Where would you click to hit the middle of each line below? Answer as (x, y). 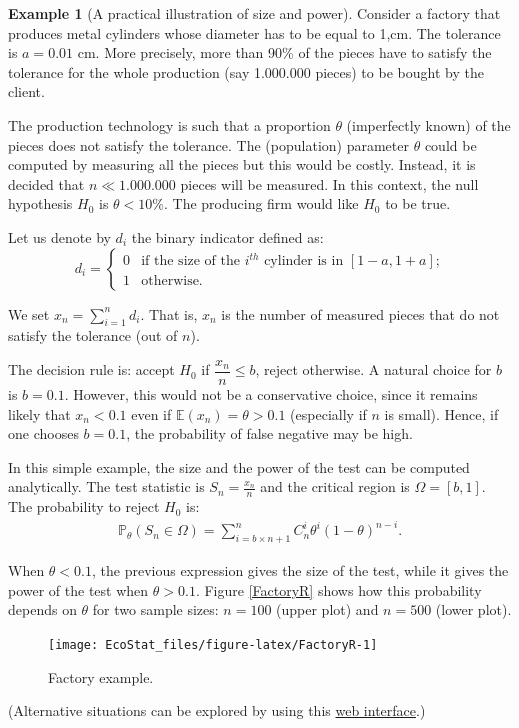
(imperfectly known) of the (428, 124)
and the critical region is (335, 486)
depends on (42, 609)
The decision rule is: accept (91, 369)
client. (26, 91)
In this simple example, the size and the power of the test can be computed (239, 466)
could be (450, 144)
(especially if (328, 413)
